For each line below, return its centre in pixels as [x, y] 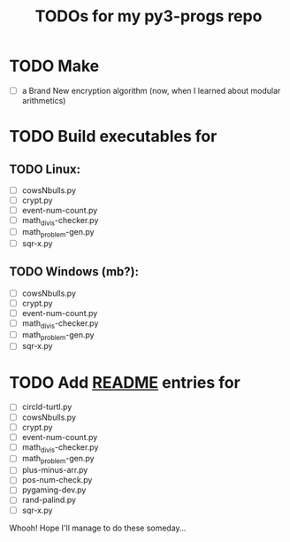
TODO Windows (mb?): [74, 272]
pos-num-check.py [57, 480]
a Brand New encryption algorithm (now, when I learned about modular [151, 90]
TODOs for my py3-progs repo [149, 16]
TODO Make [54, 66]
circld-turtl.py [47, 407]
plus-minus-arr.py [55, 470]
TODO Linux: [45, 169]
